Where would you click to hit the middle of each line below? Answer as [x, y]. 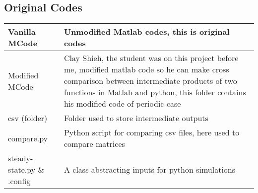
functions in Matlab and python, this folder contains [155, 92]
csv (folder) [28, 118]
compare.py [28, 138]
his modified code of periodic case [122, 104]
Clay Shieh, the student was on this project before [151, 58]
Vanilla [22, 32]
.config [19, 181]
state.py [22, 170]
